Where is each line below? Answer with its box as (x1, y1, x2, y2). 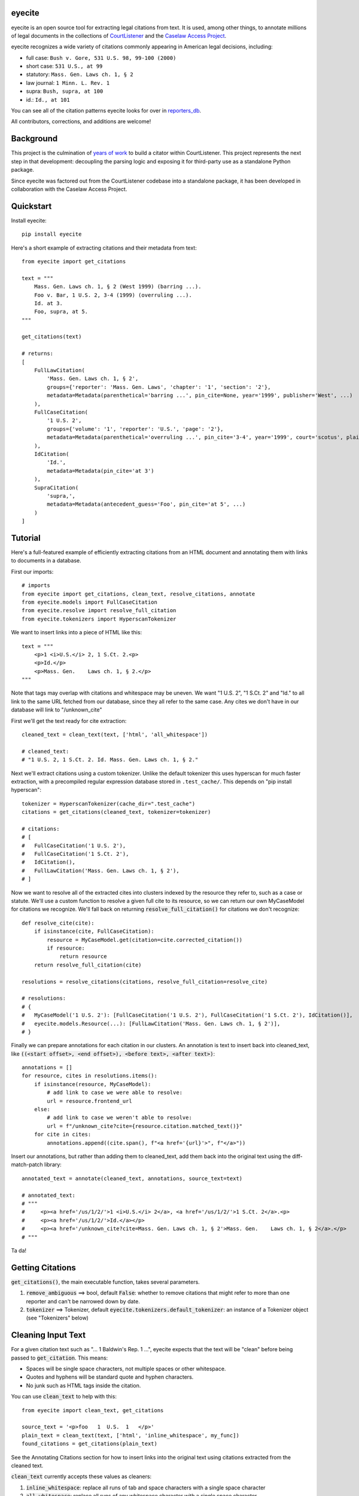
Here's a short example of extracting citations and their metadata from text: (11, 244, 197, 251)
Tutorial (11, 533, 41, 543)
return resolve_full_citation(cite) (34, 961, 142, 968)
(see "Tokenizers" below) (26, 1314, 89, 1322)
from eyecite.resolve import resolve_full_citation (22, 607, 177, 614)
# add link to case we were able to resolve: (47, 1089, 182, 1096)
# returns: (22, 350, 54, 357)
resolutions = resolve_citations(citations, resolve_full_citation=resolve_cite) (22, 978, 268, 985)
